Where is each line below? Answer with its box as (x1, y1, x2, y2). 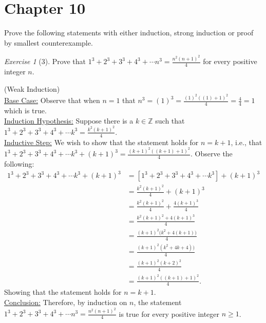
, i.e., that (231, 136, 262, 147)
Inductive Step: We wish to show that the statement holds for (4, 136, 199, 147)
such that (155, 115, 185, 126)
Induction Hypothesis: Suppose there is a (4, 115, 134, 126)
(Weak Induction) (4, 83, 60, 94)
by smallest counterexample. (4, 37, 93, 48)
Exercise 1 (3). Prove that (4, 56, 86, 67)
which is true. (4, 105, 47, 115)
